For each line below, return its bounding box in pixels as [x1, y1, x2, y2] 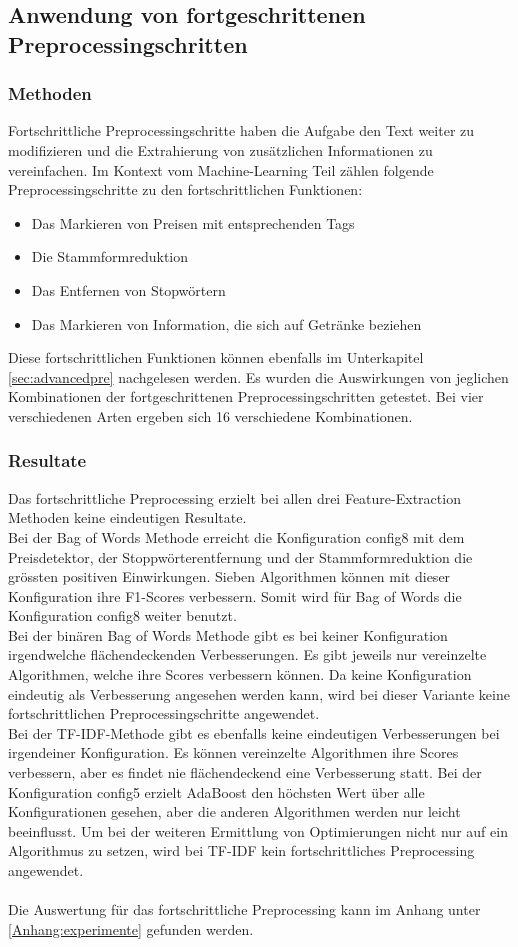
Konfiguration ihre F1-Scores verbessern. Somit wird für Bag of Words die [8, 585, 462, 606]
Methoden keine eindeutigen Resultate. [8, 507, 247, 528]
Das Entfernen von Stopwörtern [31, 279, 226, 300]
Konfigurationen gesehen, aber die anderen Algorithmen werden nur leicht [8, 801, 461, 822]
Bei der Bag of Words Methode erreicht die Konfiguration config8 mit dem [8, 526, 465, 547]
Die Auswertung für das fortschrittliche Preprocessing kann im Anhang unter [8, 899, 481, 920]
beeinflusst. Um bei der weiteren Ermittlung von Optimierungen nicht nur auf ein [8, 820, 508, 841]
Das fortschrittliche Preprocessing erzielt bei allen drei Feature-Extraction [8, 487, 461, 508]
